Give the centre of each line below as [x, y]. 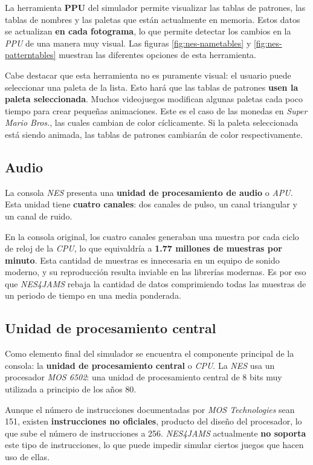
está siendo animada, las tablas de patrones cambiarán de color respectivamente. [154, 134]
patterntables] [31, 55]
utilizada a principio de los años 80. [71, 389]
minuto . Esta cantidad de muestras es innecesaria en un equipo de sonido [142, 260]
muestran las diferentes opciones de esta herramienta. [157, 55]
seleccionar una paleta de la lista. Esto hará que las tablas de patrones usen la [152, 87]
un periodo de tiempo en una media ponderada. [93, 295]
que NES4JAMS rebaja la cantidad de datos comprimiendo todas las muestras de [156, 283]
